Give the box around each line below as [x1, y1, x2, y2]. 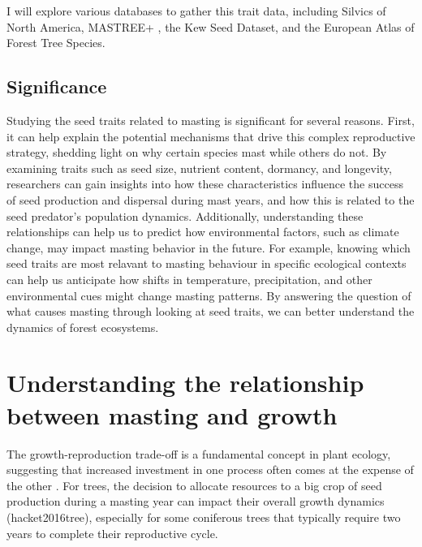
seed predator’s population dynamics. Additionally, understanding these [6, 207, 364, 224]
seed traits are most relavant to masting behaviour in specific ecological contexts [6, 255, 407, 272]
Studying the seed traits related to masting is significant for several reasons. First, [6, 111, 415, 128]
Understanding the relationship [6, 366, 364, 399]
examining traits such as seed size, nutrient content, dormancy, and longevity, [6, 159, 392, 176]
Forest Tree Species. [6, 34, 105, 51]
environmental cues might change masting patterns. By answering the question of [6, 286, 411, 304]
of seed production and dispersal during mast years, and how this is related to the [6, 191, 415, 208]
